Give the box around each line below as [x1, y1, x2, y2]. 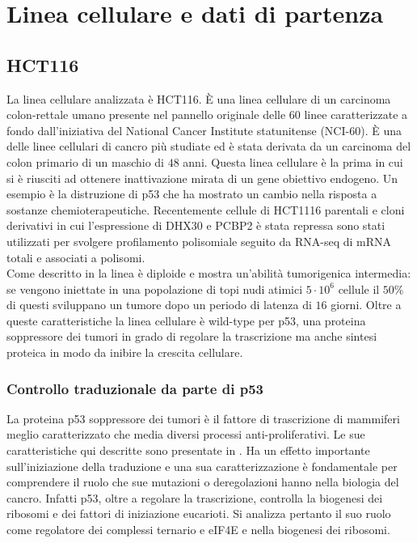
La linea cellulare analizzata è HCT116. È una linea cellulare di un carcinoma [6, 90, 391, 107]
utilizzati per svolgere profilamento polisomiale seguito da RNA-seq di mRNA [6, 232, 392, 249]
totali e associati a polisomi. [6, 248, 145, 265]
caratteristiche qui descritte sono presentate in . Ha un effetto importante [6, 442, 370, 459]
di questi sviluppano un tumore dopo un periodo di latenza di [6, 296, 312, 313]
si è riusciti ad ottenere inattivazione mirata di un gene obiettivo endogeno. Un [6, 169, 398, 186]
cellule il [338, 280, 380, 297]
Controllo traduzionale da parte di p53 [6, 378, 263, 398]
